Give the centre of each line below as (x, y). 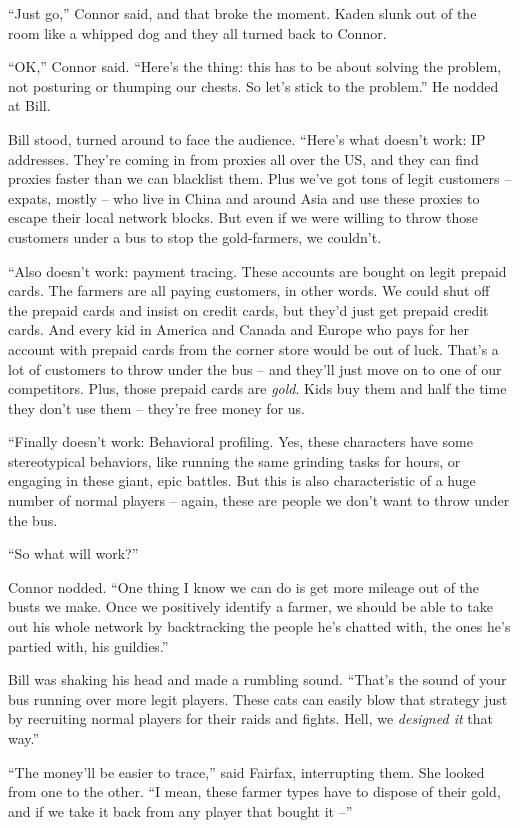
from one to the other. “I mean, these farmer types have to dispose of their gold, (254, 791)
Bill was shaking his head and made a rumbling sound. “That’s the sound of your (257, 679)
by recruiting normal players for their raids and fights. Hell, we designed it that (250, 718)
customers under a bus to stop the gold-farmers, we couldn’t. (195, 236)
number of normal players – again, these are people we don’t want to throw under (259, 500)
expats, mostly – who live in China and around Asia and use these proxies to (244, 197)
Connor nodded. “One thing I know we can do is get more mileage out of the (244, 586)
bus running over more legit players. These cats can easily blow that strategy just (258, 698)
